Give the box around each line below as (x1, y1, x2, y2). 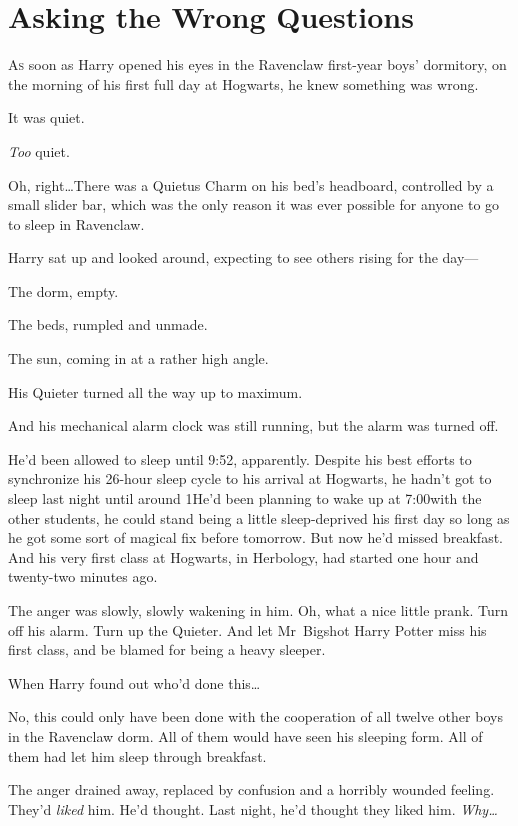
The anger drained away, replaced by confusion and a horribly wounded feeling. (8, 779, 495, 800)
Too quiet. (8, 140, 70, 161)
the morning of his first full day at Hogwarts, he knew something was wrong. (8, 73, 479, 94)
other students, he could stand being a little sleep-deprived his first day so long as (8, 507, 510, 528)
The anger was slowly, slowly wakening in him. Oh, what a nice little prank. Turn (8, 600, 509, 620)
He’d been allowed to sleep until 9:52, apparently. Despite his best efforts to (8, 448, 472, 469)
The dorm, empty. (8, 280, 119, 301)
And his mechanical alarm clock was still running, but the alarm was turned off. (8, 415, 499, 436)
